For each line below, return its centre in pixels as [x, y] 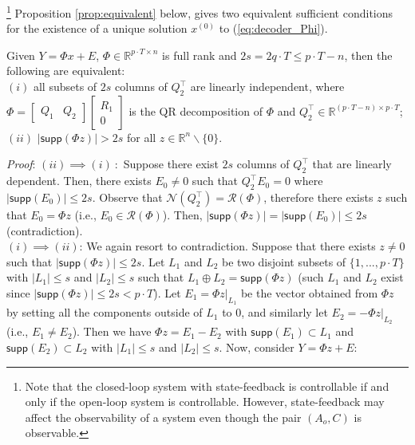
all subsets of [65, 87]
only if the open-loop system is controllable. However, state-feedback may [205, 402]
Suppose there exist [171, 164]
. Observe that [127, 197]
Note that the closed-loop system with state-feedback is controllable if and [207, 386]
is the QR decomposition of [196, 110]
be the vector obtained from [309, 292]
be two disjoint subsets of [284, 261]
